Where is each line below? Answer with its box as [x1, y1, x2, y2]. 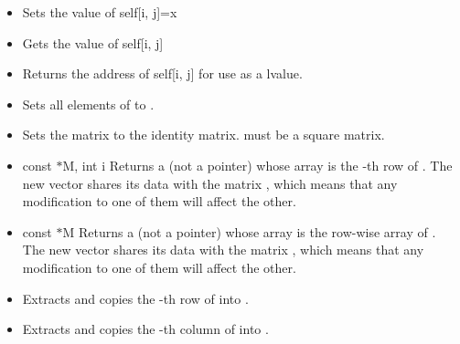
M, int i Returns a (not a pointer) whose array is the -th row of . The [62, 155, 453, 174]
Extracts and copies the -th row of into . [22, 288, 249, 308]
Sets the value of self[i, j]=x [22, 3, 177, 21]
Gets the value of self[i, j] [22, 33, 164, 52]
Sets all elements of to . [22, 94, 155, 113]
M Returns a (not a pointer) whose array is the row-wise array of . [62, 222, 436, 241]
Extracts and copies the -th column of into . [22, 319, 269, 339]
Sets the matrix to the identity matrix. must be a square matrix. [22, 125, 385, 144]
